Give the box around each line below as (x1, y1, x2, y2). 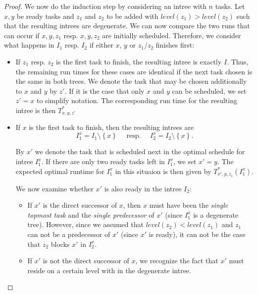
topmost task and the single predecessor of (27, 209, 154, 220)
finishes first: (155, 40, 195, 50)
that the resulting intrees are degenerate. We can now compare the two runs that (4, 20, 250, 31)
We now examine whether (15, 183, 94, 193)
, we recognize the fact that (135, 255, 218, 266)
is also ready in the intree (104, 183, 182, 193)
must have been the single (149, 200, 228, 210)
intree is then (15, 105, 56, 115)
